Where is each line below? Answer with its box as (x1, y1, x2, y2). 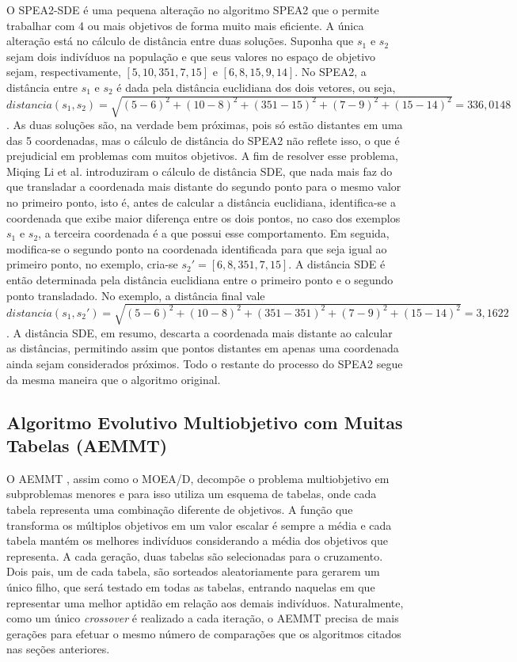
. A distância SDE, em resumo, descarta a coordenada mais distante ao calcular (6, 324, 393, 341)
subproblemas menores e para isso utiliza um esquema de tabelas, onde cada (6, 485, 377, 502)
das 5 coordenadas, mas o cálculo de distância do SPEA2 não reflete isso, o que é (6, 131, 400, 148)
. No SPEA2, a (295, 63, 367, 80)
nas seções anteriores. (6, 641, 110, 657)
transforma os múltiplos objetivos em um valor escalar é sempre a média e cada (6, 516, 392, 533)
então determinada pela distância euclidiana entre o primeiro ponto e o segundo (6, 272, 393, 288)
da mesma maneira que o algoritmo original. (6, 371, 221, 387)
